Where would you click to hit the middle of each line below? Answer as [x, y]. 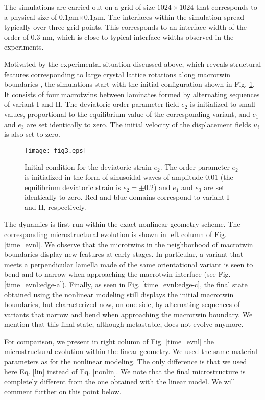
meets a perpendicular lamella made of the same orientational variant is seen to [129, 264]
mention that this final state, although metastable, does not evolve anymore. [124, 324]
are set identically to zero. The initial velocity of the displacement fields [139, 124]
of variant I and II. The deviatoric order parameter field [92, 104]
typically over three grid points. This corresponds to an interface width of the [126, 27]
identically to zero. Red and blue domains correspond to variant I [127, 197]
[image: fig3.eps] [56, 150]
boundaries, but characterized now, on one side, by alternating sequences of [122, 304]
